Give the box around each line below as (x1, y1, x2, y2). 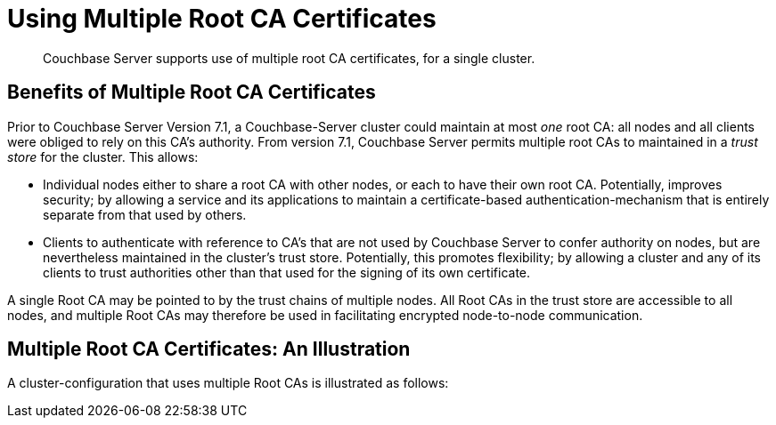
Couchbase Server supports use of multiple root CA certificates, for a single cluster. (43, 50, 535, 66)
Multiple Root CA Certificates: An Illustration (7, 338, 411, 361)
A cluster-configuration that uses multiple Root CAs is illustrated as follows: (7, 375, 449, 391)
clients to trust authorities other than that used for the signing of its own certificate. (43, 264, 531, 280)
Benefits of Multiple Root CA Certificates (7, 81, 376, 104)
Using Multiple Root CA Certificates (7, 4, 437, 34)
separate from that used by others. (43, 206, 247, 222)
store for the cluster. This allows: (7, 148, 199, 164)
